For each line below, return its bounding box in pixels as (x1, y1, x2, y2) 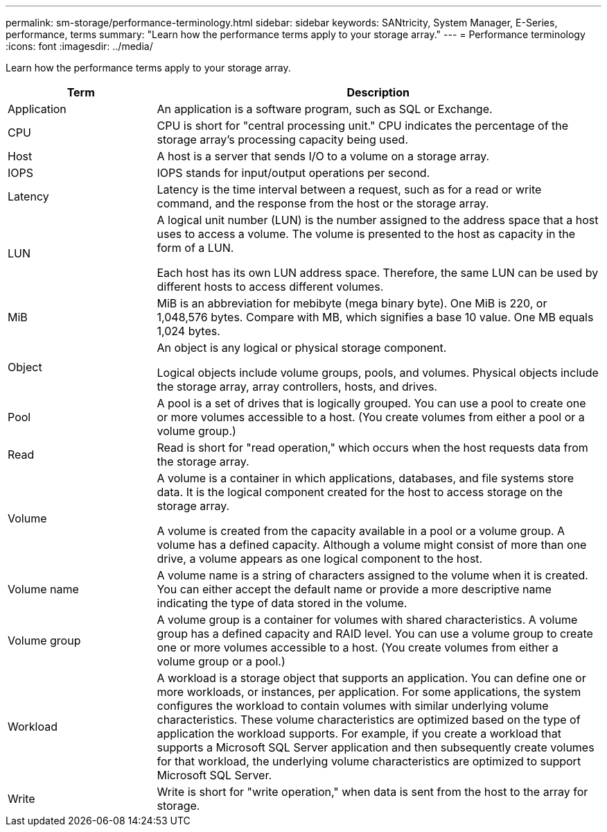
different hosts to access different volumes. (157, 280, 384, 294)
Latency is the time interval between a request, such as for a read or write (157, 182, 542, 196)
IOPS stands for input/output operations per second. (157, 166, 430, 180)
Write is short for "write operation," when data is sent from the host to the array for (157, 785, 588, 799)
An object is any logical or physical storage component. (157, 341, 447, 355)
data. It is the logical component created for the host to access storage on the (157, 485, 563, 499)
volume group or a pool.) (157, 654, 285, 668)
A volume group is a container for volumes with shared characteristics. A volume (157, 613, 578, 627)
